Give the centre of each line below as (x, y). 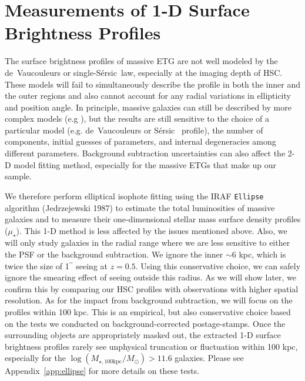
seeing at (92, 265)
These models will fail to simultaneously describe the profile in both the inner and (152, 84)
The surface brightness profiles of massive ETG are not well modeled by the (141, 61)
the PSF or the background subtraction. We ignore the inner (114, 254)
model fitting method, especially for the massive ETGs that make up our (145, 164)
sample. (18, 176)
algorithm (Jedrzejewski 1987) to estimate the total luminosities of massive (140, 207)
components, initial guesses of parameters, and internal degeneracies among (140, 141)
